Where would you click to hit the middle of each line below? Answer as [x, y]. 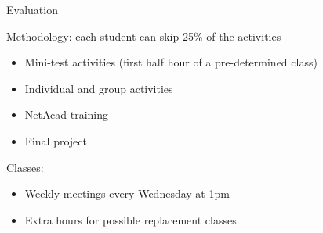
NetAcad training [67, 115]
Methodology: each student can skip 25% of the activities [144, 36]
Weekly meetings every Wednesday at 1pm [127, 194]
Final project [56, 140]
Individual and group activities [99, 88]
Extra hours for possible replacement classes [131, 219]
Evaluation [32, 9]
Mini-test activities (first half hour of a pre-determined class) [171, 62]
